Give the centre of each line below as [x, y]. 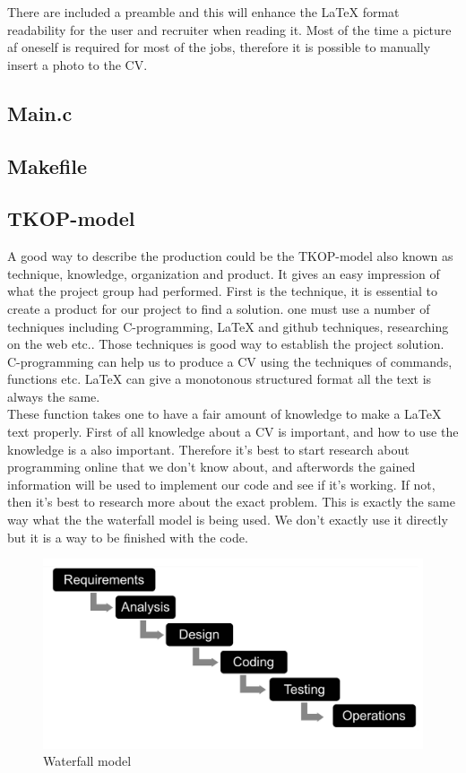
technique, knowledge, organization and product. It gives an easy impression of [224, 273]
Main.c [40, 113]
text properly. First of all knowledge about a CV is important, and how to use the [233, 432]
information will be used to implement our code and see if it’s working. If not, [221, 484]
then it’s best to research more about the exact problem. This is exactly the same [231, 502]
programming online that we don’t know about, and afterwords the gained [211, 467]
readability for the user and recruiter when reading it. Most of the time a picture [229, 29]
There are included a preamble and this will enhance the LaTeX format [203, 12]
